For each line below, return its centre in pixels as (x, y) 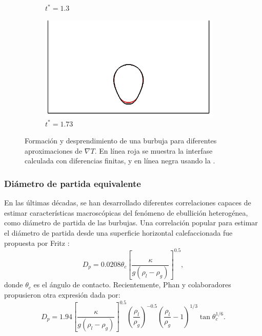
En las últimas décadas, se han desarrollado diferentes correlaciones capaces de (128, 203)
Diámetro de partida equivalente (73, 183)
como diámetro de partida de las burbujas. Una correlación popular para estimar (131, 223)
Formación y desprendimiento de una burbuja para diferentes (121, 141)
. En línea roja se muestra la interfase (154, 150)
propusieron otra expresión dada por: (62, 295)
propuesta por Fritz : (37, 243)
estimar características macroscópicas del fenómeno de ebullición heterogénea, (126, 212)
